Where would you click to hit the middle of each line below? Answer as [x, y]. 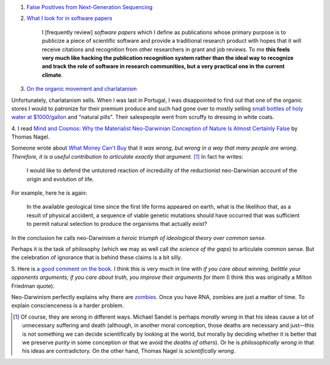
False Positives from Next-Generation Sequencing [90, 7]
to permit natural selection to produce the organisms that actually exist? [117, 224]
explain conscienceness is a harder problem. [68, 306]
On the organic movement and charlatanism [82, 89]
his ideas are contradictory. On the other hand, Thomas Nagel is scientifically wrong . [129, 351]
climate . [53, 75]
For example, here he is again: [49, 193]
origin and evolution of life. [60, 179]
